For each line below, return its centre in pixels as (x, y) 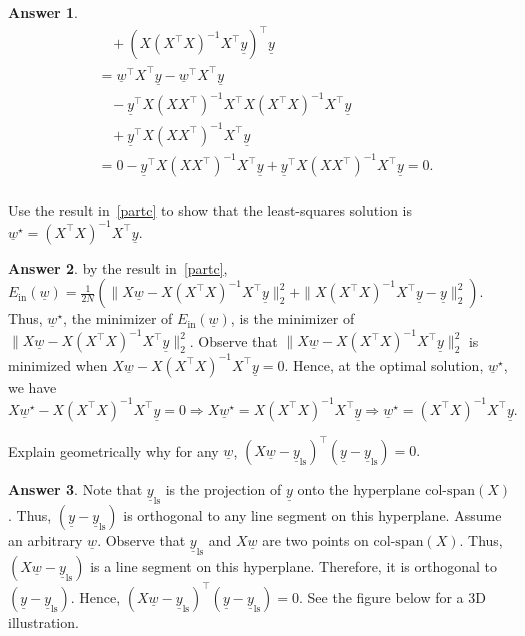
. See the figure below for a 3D (392, 596)
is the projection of (223, 489)
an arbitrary (45, 540)
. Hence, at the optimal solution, (384, 364)
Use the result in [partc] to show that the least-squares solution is (210, 209)
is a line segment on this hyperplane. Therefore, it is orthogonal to (293, 566)
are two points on (315, 540)
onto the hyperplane (359, 489)
